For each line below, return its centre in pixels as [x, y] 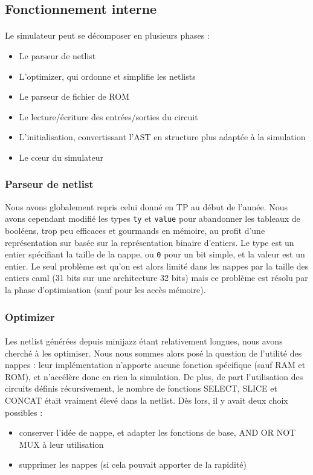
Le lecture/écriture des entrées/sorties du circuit [108, 116]
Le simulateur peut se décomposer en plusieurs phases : [107, 35]
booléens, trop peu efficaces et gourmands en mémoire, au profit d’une [135, 230]
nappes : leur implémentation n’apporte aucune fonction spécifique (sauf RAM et [155, 365]
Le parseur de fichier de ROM [74, 96]
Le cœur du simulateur [61, 157]
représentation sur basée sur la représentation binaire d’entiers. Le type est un [150, 242]
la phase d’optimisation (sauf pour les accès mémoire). [105, 290]
